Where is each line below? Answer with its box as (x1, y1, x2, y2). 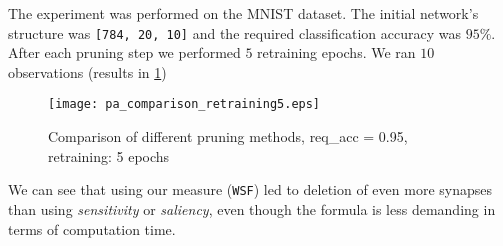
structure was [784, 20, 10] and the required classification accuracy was (8, 22, 461, 43)
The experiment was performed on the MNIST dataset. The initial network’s (8, 3, 479, 23)
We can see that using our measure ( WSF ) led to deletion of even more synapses (8, 179, 493, 200)
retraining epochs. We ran (257, 42, 416, 63)
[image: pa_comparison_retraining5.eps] (48, 97, 321, 112)
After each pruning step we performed (8, 42, 241, 63)
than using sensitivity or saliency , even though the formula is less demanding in (8, 198, 496, 219)
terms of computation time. (8, 218, 176, 239)
